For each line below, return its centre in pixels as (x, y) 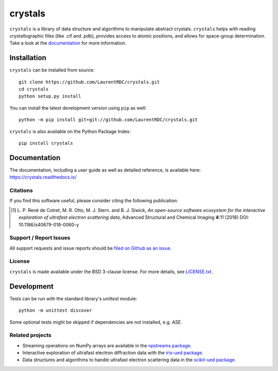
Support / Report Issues (40, 238)
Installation (28, 58)
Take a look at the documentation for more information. (68, 43)
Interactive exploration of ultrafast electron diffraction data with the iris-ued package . (113, 353)
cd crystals (34, 89)
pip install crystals (46, 143)
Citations (21, 190)
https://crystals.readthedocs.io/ (43, 177)
